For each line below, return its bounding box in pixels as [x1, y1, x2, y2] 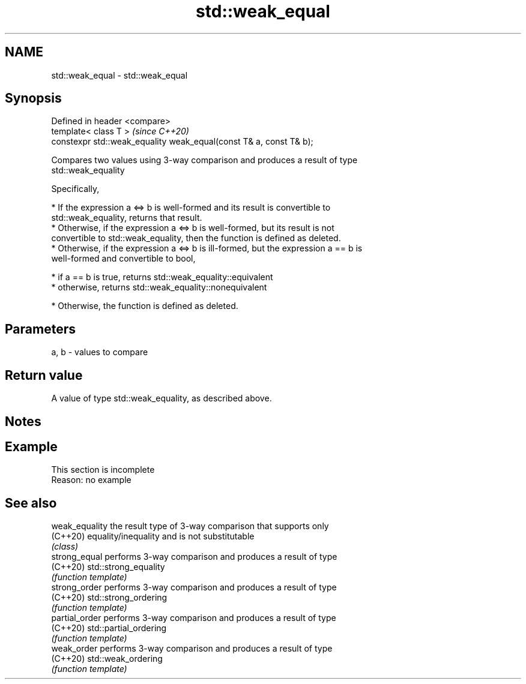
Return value [5, 367, 83, 383]
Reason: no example [51, 475, 131, 485]
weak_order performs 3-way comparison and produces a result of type [51, 643, 333, 654]
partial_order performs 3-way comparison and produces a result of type [51, 613, 336, 623]
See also [5, 495, 57, 511]
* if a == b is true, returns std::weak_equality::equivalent [51, 272, 273, 283]
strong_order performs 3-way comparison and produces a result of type [51, 582, 337, 593]
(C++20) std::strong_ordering [51, 592, 168, 603]
